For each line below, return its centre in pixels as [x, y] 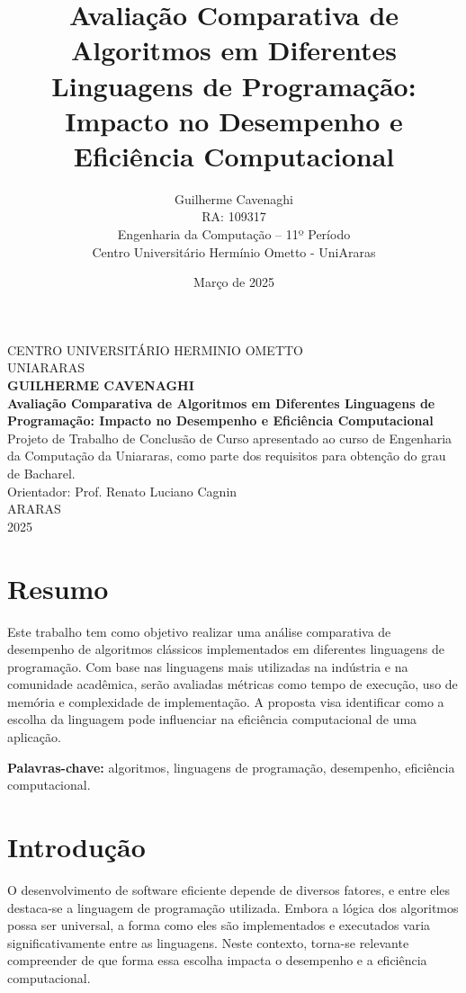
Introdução [76, 847]
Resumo [58, 588]
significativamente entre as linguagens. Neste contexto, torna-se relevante [208, 942]
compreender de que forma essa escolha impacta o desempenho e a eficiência [217, 960]
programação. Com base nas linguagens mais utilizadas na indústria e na [208, 666]
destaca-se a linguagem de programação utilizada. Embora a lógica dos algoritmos [233, 907]
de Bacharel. [41, 473]
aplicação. [34, 737]
